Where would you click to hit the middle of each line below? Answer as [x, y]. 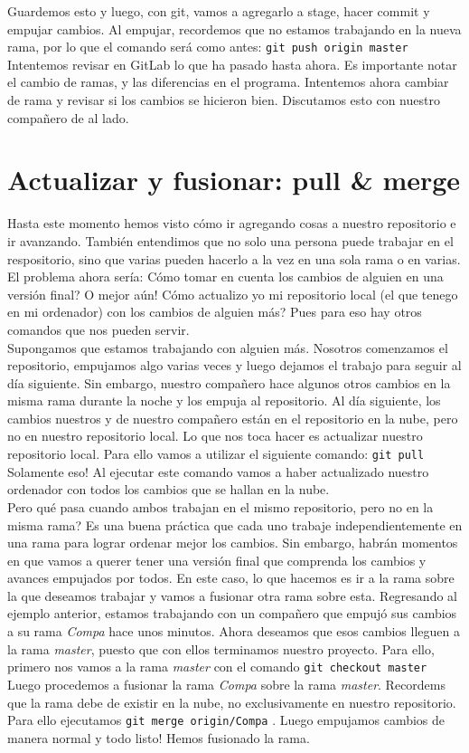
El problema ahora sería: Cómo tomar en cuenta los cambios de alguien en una [225, 276]
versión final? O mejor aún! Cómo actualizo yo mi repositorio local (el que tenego [233, 294]
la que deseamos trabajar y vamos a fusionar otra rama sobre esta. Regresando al [232, 595]
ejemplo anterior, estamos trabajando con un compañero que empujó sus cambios [232, 613]
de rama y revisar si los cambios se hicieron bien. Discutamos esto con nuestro [224, 100]
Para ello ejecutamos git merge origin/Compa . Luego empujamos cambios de [226, 720]
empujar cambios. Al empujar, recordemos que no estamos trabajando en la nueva [234, 29]
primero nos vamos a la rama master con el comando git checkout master [217, 667]
